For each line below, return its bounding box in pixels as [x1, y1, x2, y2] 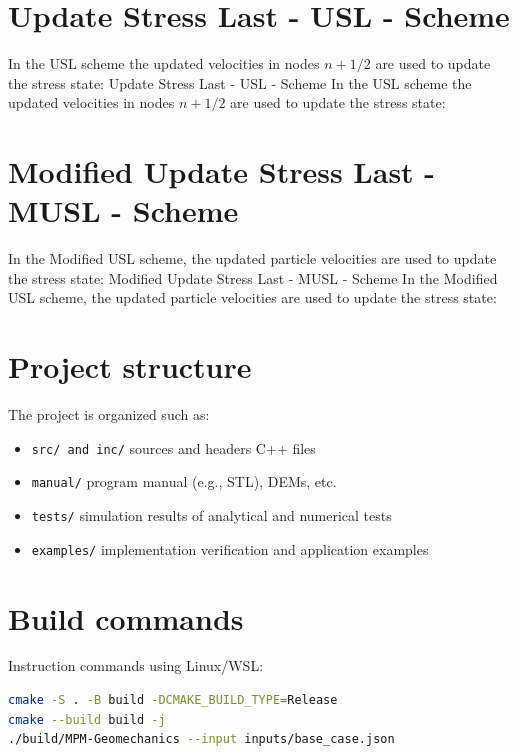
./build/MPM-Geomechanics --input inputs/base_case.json [8, 732, 395, 747]
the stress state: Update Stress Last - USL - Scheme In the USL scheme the [8, 72, 472, 93]
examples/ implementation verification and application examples [31, 538, 429, 559]
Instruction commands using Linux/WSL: [8, 655, 264, 676]
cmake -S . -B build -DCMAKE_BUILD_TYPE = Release [8, 693, 338, 708]
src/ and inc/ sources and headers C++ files [31, 437, 316, 458]
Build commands [8, 597, 244, 638]
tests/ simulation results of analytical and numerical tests [31, 505, 392, 526]
